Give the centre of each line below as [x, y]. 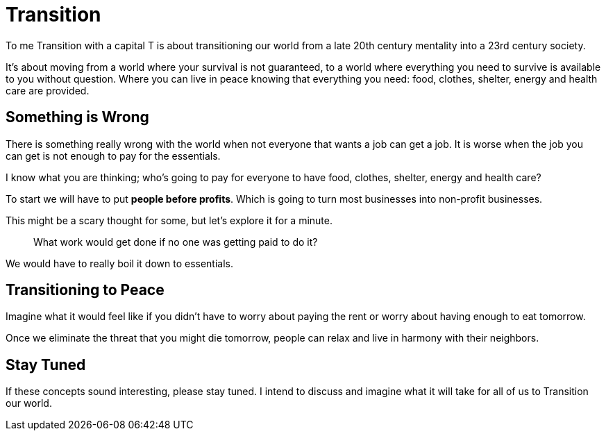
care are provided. [48, 90]
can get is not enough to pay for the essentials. [113, 156]
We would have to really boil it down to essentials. [119, 263]
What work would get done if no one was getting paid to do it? [176, 242]
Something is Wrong [77, 117]
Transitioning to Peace [85, 290]
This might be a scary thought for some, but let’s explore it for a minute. [169, 220]
